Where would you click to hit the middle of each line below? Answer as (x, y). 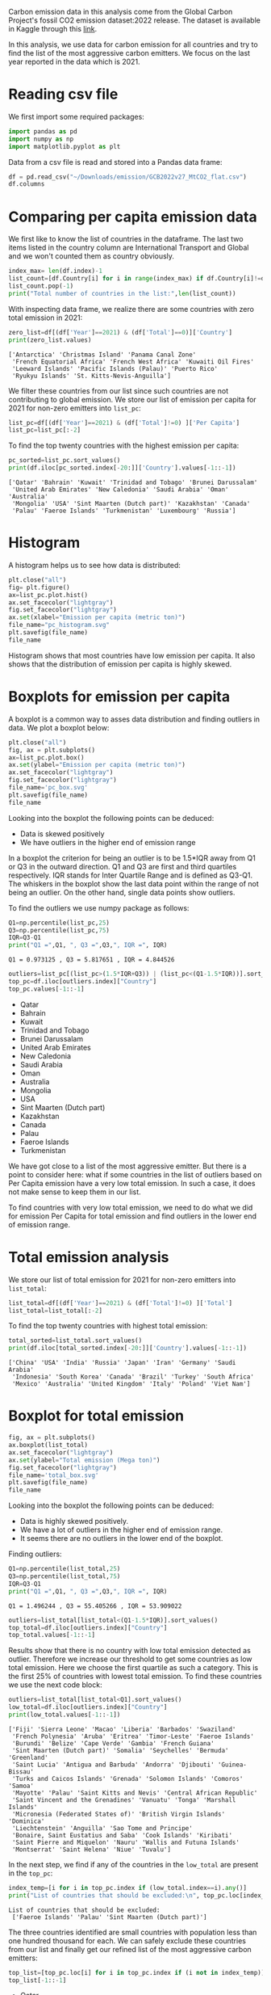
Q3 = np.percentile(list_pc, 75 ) (59, 930)
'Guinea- (232, 1765)
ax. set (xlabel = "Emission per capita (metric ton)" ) (97, 617)
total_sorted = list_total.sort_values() (75, 1341)
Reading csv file (63, 94)
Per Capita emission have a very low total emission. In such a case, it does (132, 1183)
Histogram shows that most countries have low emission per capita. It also (132, 655)
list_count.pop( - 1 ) (41, 286)
